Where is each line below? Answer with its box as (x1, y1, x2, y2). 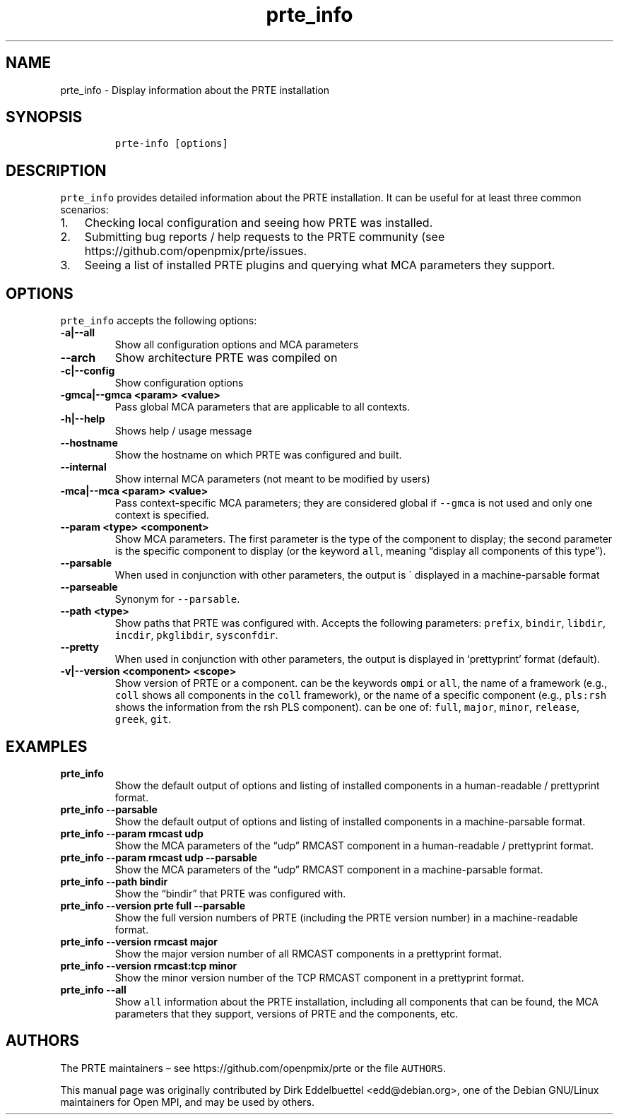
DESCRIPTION (6, 161, 107, 179)
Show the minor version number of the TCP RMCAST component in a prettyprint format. (114, 971, 524, 984)
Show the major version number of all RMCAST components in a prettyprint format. (114, 947, 502, 960)
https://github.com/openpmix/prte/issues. (84, 244, 307, 259)
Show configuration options (114, 377, 244, 389)
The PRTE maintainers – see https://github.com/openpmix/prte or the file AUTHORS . (60, 1061, 447, 1074)
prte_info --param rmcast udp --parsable (60, 851, 257, 863)
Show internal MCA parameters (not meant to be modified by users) (114, 473, 430, 485)
